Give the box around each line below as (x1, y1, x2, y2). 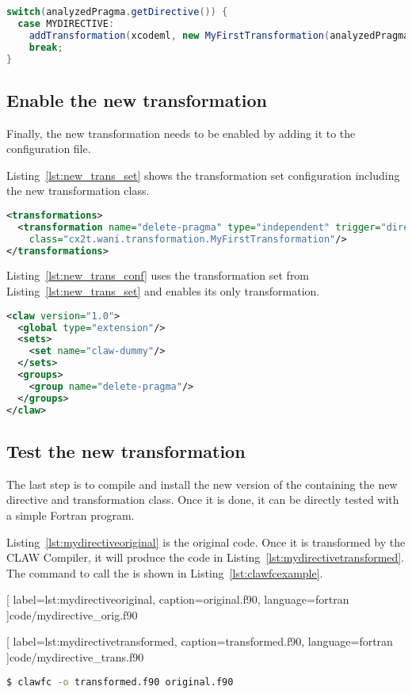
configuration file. (6, 140, 91, 157)
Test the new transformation (6, 438, 246, 463)
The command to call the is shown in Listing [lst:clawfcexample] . (6, 564, 323, 581)
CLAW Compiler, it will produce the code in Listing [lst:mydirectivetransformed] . (6, 549, 405, 566)
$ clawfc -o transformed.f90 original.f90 (6, 676, 234, 688)
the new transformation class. (6, 182, 150, 199)
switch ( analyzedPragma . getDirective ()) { (6, 6, 228, 17)
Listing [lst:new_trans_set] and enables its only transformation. (6, 283, 320, 299)
